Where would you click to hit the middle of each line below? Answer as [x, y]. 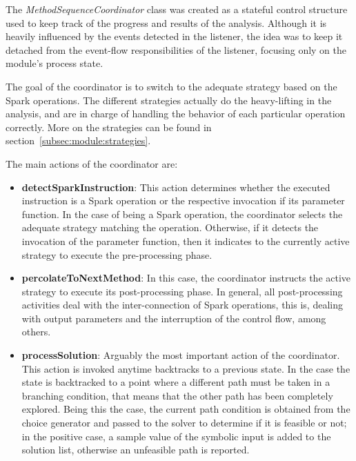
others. [36, 332]
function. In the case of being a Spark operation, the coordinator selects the [182, 214]
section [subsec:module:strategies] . [78, 140]
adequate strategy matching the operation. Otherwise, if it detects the [170, 227]
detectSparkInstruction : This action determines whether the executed [176, 187]
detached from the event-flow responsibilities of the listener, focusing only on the [176, 49]
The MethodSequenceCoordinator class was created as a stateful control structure [177, 9]
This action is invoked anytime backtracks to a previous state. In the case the [186, 368]
